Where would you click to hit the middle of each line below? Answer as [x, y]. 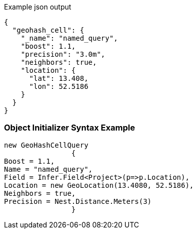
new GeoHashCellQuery [46, 145]
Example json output [38, 7]
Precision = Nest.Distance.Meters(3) [78, 201]
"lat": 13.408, [59, 78]
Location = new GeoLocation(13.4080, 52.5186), [99, 185]
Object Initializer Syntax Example [69, 128]
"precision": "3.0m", [63, 54]
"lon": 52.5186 [59, 86]
